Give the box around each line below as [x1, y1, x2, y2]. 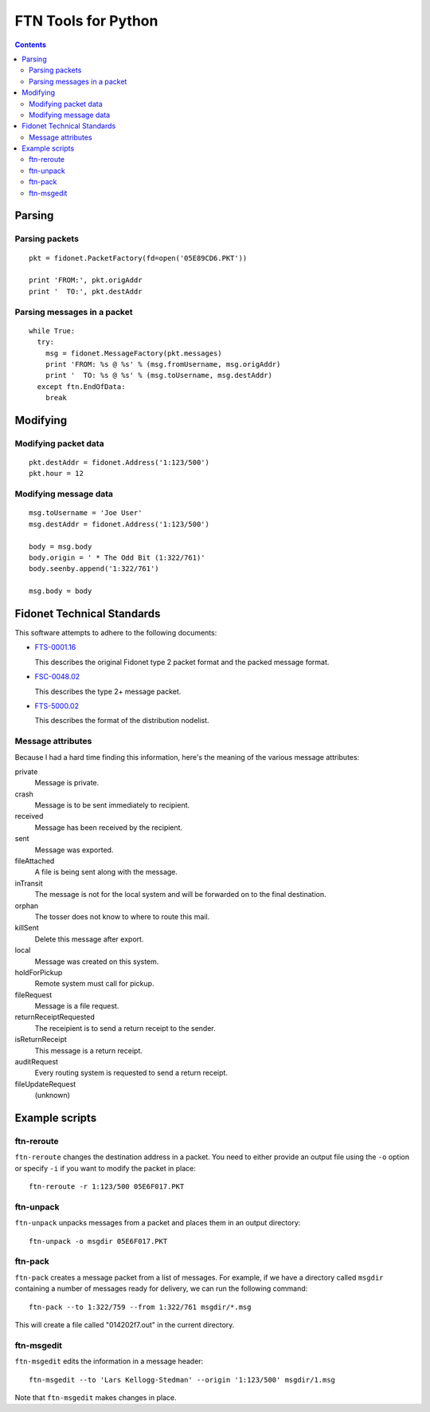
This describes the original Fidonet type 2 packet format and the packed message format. [34, 657, 330, 667]
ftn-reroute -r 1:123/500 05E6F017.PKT [29, 1182, 185, 1191]
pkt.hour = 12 [29, 469, 84, 478]
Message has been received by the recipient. [34, 822, 183, 832]
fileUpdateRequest [14, 1079, 76, 1088]
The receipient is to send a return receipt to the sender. [34, 1023, 217, 1032]
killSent [14, 923, 39, 933]
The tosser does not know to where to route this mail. [34, 911, 210, 921]
